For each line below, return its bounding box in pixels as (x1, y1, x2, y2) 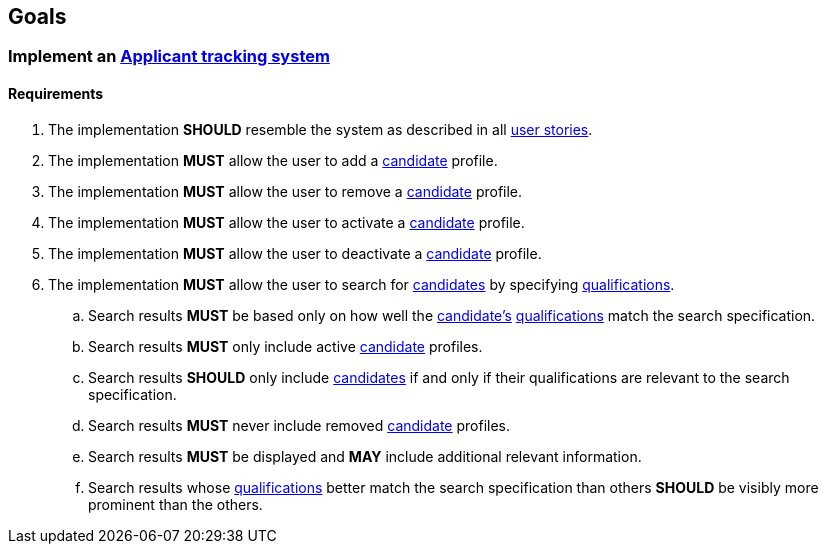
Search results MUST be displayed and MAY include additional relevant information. (88, 447, 642, 465)
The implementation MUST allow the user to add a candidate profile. (48, 151, 498, 169)
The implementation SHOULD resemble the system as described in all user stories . (48, 120, 593, 138)
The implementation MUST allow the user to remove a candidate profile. (48, 182, 523, 200)
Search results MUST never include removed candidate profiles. (88, 416, 511, 434)
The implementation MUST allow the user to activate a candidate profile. (48, 213, 525, 231)
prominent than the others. (88, 495, 263, 513)
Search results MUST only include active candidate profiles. (88, 337, 483, 355)
